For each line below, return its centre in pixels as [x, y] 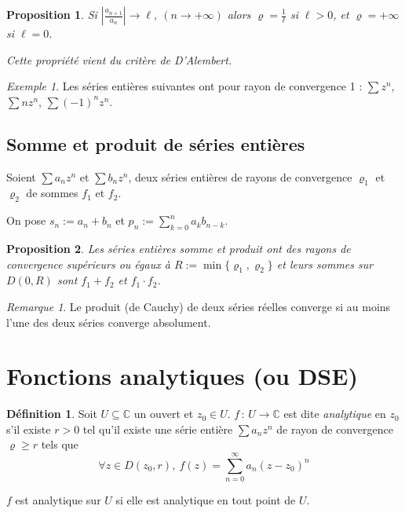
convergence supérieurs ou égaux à [88, 264]
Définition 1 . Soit [52, 414]
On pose [26, 220]
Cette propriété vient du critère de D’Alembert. [119, 59]
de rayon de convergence [335, 429]
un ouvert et [164, 414]
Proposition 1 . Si [52, 14]
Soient [21, 176]
